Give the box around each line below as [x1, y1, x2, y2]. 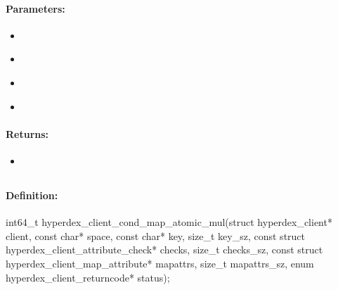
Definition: [6, 187, 58, 202]
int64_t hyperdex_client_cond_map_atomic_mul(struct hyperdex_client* [6, 215, 332, 229]
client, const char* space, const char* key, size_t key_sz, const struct [6, 228, 306, 243]
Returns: [6, 126, 49, 141]
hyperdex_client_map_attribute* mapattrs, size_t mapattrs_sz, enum [6, 256, 314, 270]
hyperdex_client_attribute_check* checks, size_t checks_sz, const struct [6, 242, 323, 257]
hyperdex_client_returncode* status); [6, 270, 170, 284]
